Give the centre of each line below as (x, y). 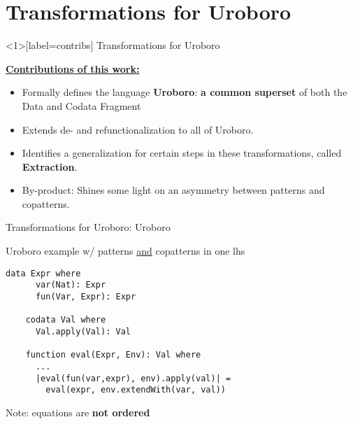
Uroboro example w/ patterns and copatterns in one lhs (125, 251)
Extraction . (50, 166)
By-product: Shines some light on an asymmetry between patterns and (173, 190)
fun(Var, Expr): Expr (86, 296)
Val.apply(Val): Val (83, 331)
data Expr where (43, 273)
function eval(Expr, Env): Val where (113, 355)
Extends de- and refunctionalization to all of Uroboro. (138, 129)
